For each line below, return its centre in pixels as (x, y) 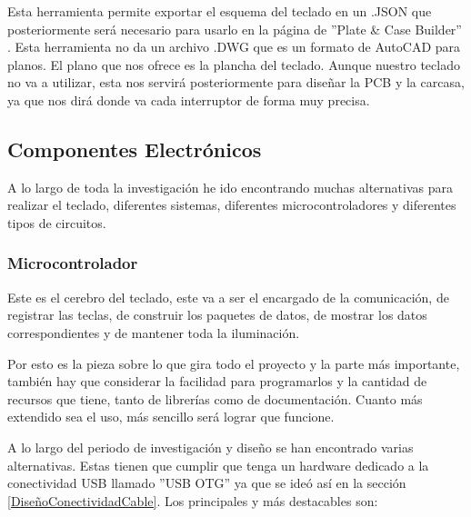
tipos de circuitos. (57, 222)
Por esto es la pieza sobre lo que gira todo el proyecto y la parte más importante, (234, 363)
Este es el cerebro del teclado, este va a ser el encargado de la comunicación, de (228, 297)
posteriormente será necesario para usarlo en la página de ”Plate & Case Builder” (235, 29)
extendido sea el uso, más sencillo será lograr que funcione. (171, 417)
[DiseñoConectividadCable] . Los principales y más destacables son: (193, 500)
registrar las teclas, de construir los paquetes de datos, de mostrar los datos (217, 315)
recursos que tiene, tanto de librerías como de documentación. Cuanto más (215, 398)
